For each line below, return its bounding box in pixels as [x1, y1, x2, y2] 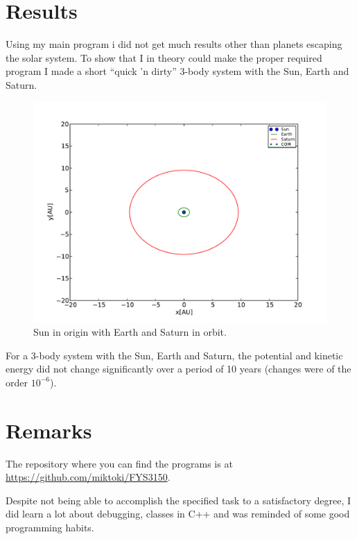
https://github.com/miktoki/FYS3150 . [6, 470, 171, 484]
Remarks [6, 416, 92, 444]
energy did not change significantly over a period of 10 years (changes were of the [6, 361, 351, 376]
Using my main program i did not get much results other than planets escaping [6, 37, 342, 51]
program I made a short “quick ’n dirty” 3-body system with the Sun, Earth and [6, 64, 349, 78]
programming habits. [6, 520, 94, 534]
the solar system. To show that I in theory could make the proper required [6, 50, 322, 65]
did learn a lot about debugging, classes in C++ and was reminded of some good [6, 506, 350, 521]
